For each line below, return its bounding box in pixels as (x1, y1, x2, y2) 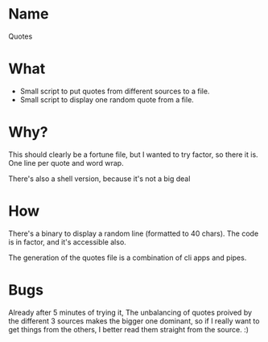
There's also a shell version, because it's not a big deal (8, 174, 191, 183)
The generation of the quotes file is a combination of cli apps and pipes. (8, 253, 247, 262)
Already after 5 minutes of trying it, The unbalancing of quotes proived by (8, 307, 252, 317)
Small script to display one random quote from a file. (19, 94, 195, 105)
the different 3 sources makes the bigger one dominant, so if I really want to (8, 315, 260, 326)
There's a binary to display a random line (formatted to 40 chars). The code (8, 229, 259, 238)
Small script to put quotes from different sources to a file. (19, 86, 210, 96)
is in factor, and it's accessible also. (8, 237, 126, 246)
